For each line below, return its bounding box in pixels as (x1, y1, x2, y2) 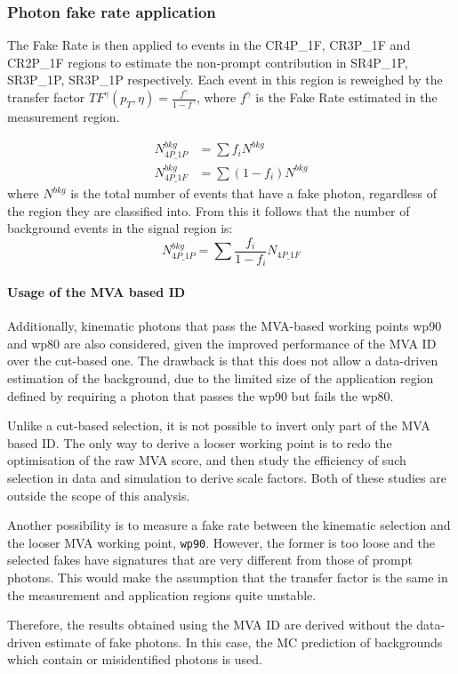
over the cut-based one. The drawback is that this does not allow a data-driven (7, 351, 438, 370)
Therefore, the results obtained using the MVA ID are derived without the (7, 615, 413, 634)
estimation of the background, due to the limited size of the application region (7, 369, 434, 387)
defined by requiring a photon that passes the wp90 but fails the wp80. (7, 386, 394, 405)
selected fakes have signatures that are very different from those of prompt (7, 550, 413, 569)
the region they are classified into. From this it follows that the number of (7, 201, 410, 220)
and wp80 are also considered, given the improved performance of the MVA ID (7, 333, 437, 352)
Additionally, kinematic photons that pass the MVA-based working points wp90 (7, 317, 442, 335)
